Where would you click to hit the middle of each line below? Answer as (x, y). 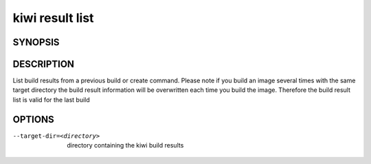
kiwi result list (53, 18)
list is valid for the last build (52, 99)
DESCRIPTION (44, 64)
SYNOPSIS (36, 42)
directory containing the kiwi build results (125, 145)
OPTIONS (33, 119)
